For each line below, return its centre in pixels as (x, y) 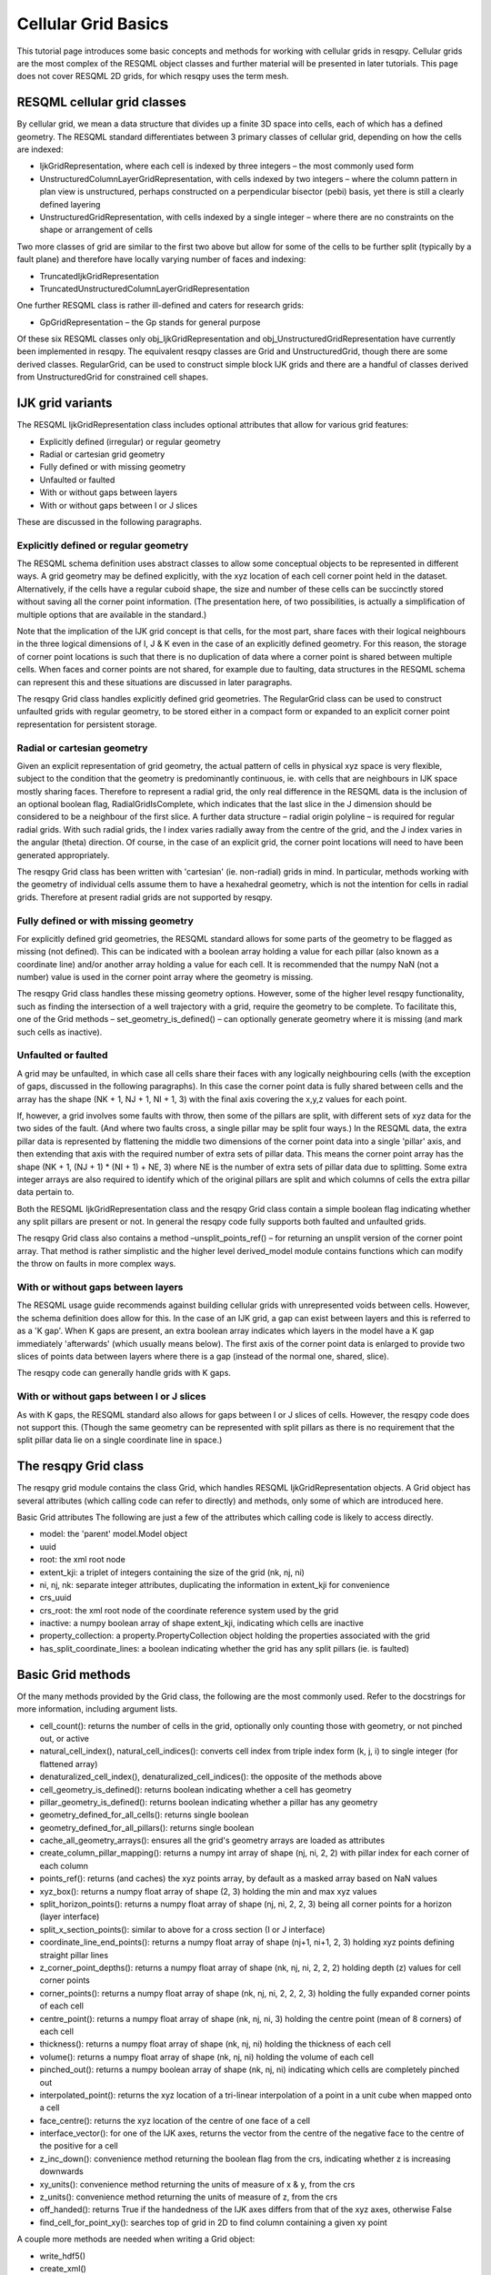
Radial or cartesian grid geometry (102, 454)
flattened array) (69, 1764)
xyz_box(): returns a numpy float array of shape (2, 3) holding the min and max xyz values (208, 1891)
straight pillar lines (74, 1955)
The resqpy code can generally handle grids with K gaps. (124, 1373)
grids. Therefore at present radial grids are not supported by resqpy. (145, 897)
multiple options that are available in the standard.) (112, 614)
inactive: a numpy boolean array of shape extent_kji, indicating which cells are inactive (201, 1623)
